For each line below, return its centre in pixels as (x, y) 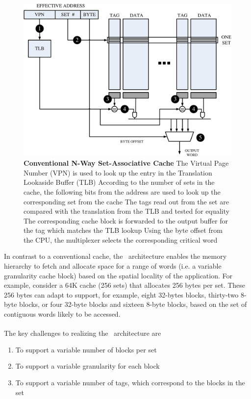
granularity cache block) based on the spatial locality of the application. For (118, 275)
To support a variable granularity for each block (88, 366)
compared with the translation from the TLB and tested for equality (126, 211)
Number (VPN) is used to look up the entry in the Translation (118, 172)
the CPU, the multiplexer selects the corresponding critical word (121, 239)
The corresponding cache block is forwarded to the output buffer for (126, 220)
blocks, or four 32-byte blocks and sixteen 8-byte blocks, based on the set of (133, 304)
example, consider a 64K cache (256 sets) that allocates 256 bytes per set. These (125, 285)
